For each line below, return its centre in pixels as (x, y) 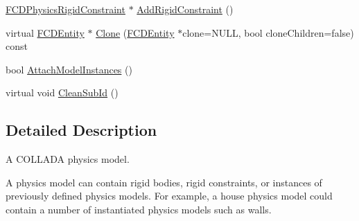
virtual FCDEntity (45, 32)
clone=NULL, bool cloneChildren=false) (268, 32)
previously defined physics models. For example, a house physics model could (169, 196)
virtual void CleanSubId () (62, 92)
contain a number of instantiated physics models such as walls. (139, 209)
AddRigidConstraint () (185, 9)
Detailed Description (81, 130)
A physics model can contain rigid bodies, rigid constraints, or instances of (164, 182)
